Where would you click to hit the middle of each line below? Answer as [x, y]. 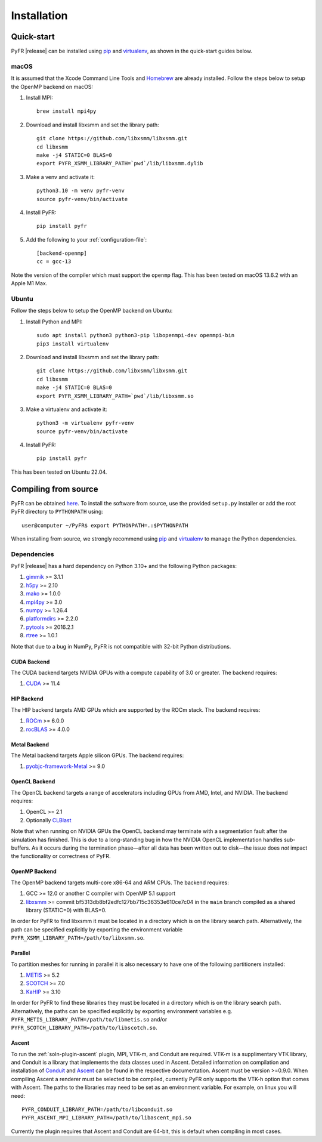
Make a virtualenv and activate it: [66, 409]
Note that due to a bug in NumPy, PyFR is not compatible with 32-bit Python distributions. [121, 646]
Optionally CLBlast [49, 820]
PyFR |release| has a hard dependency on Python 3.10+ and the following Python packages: [124, 566]
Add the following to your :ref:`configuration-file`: [86, 239]
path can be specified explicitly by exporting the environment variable [97, 929]
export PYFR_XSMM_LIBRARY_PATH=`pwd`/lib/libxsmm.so [115, 396]
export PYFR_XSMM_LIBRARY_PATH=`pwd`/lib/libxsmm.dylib [120, 163]
